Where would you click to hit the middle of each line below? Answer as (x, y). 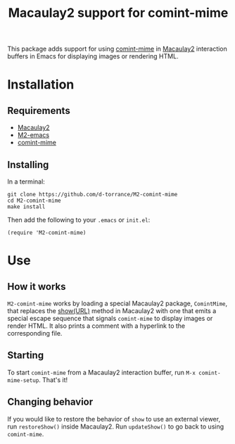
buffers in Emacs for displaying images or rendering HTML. (93, 56)
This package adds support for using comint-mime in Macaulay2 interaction (117, 49)
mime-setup (23, 380)
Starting (26, 356)
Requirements (39, 110)
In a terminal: (26, 182)
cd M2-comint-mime (34, 201)
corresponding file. (35, 333)
